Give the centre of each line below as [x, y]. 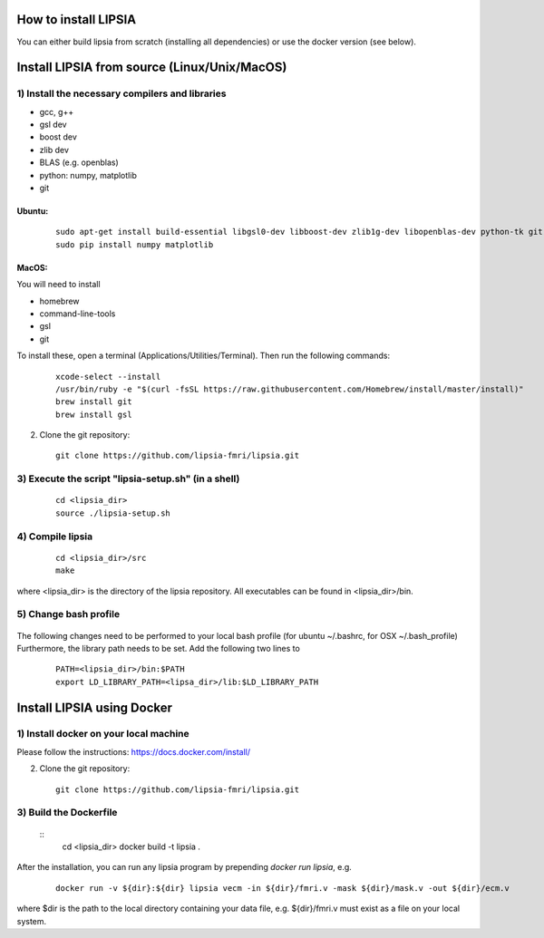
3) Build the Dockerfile [67, 813]
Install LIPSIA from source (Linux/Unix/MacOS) [152, 68]
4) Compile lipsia [55, 537]
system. [32, 921]
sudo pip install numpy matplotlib [135, 244]
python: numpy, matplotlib [88, 175]
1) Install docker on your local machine [103, 734]
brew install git [94, 402]
